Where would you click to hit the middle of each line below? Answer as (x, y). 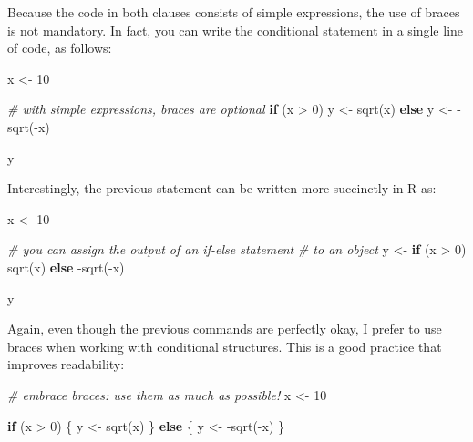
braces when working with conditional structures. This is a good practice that (225, 346)
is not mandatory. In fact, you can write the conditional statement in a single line (236, 30)
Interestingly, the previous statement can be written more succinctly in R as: (222, 188)
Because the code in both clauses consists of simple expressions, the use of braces (234, 12)
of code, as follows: (60, 48)
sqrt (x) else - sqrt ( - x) (66, 267)
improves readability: (66, 364)
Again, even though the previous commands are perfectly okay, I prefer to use (225, 329)
